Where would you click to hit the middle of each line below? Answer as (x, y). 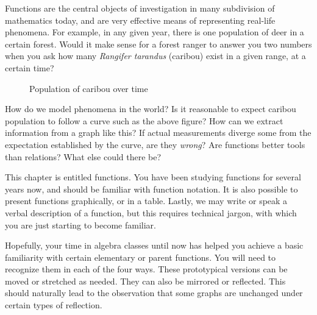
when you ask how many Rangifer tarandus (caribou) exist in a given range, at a (155, 56)
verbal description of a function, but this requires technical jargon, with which (151, 212)
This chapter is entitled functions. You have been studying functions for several (153, 177)
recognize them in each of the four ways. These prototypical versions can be (146, 269)
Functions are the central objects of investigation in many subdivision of (140, 8)
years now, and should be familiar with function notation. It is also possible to (151, 189)
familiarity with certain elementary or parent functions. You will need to (141, 257)
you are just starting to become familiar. (80, 225)
